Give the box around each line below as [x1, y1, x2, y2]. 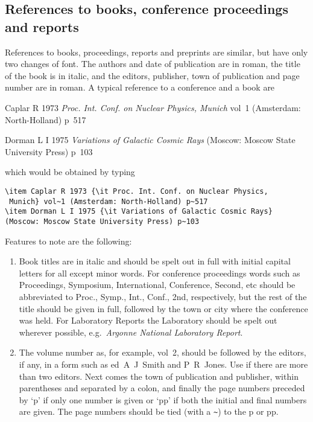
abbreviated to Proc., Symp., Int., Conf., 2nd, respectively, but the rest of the [19, 290, 307, 302]
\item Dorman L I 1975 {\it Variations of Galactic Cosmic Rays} [5, 207, 273, 216]
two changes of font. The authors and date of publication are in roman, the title [5, 57, 300, 70]
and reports [5, 17, 79, 36]
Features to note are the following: [5, 234, 132, 247]
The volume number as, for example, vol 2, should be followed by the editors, [19, 346, 306, 359]
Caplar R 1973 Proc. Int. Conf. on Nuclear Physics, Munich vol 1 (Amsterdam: [5, 101, 301, 113]
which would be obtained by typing [5, 165, 135, 178]
